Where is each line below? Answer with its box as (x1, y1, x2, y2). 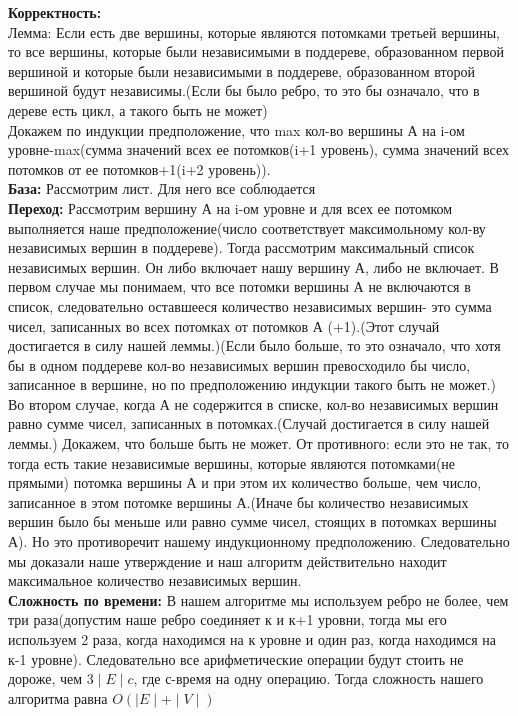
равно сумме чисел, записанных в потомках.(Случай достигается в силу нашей (8, 413, 490, 434)
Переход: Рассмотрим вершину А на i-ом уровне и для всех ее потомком (8, 197, 453, 218)
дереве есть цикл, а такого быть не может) (8, 99, 268, 120)
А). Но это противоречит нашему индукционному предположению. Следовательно (8, 531, 510, 552)
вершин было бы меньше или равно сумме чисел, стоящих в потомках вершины (8, 511, 497, 532)
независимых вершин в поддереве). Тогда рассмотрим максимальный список (8, 237, 475, 258)
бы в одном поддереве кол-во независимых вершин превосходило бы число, (8, 354, 471, 375)
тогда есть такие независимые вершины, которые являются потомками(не (8, 452, 456, 473)
